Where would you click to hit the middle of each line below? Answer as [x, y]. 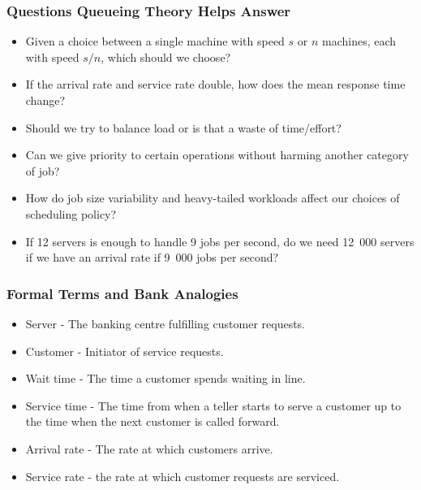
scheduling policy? [71, 213]
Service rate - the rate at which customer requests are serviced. [183, 476]
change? [45, 100]
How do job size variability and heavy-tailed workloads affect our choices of [213, 198]
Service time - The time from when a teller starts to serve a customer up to [213, 405]
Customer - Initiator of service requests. [125, 351]
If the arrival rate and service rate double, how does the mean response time [215, 84]
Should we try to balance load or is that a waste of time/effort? [183, 127]
